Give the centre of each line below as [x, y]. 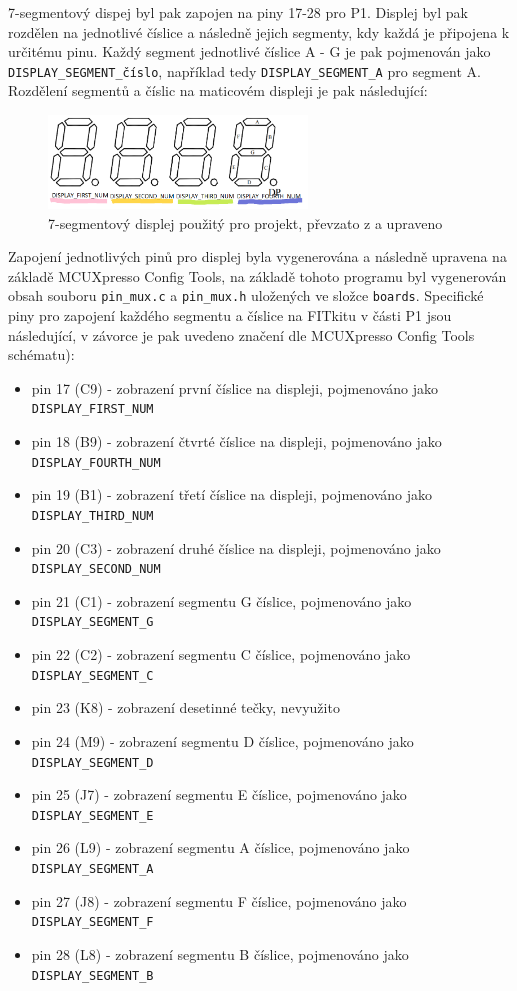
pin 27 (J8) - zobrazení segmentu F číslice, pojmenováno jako [219, 900]
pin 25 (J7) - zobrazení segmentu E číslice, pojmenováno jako [219, 794]
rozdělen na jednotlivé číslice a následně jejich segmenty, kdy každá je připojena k [259, 31]
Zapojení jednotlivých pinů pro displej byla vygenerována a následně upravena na [257, 256]
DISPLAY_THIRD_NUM [92, 515]
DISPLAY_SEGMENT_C [92, 675]
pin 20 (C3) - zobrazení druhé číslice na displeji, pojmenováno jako [236, 547]
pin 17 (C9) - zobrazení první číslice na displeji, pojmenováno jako [235, 387]
